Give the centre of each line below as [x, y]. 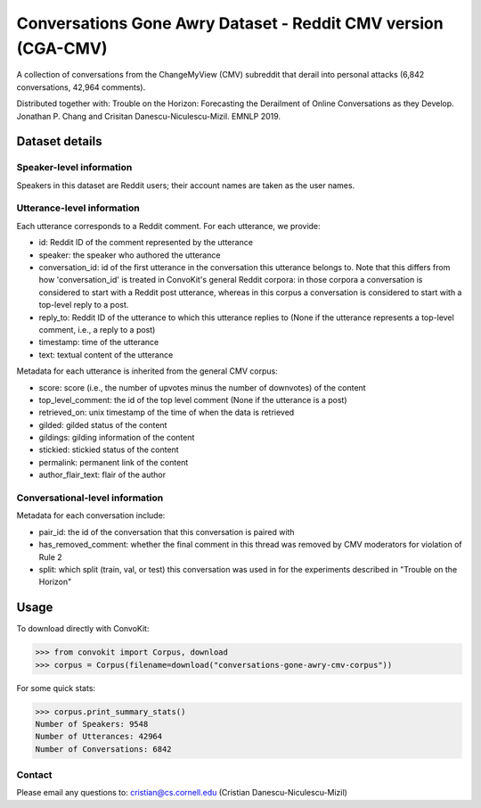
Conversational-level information [90, 498]
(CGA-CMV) [62, 48]
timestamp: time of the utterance [99, 342]
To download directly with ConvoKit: [83, 629]
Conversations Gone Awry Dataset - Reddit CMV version [230, 23]
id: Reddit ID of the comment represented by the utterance [146, 243]
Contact [34, 775]
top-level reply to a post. [84, 305]
